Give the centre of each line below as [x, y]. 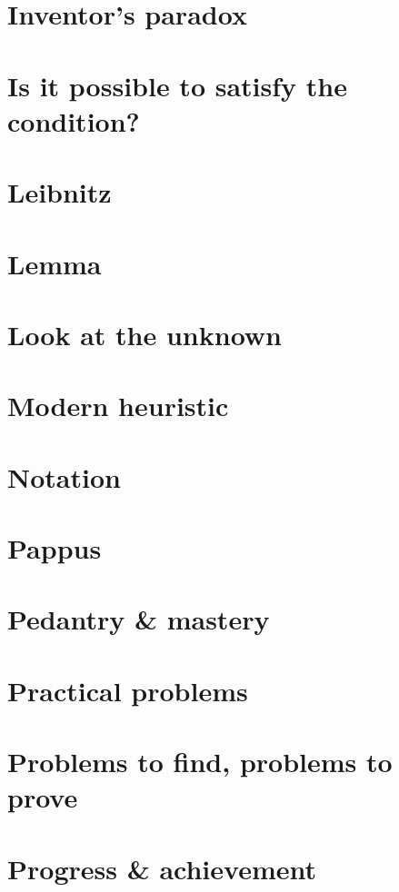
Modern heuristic [118, 406]
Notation [64, 476]
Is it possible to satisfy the [177, 85]
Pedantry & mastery [139, 619]
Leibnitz [60, 192]
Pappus [55, 548]
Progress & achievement [162, 868]
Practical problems [128, 690]
